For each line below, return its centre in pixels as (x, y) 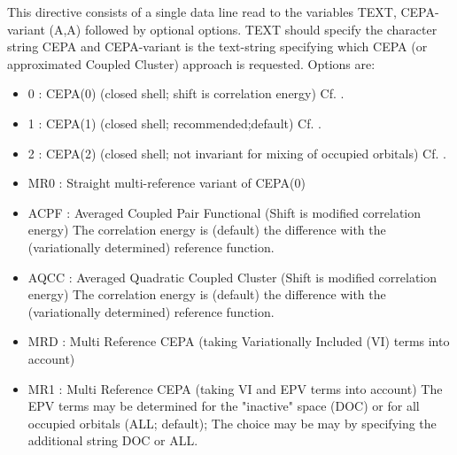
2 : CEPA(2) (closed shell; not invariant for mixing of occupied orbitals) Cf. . (237, 153)
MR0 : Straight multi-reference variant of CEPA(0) (167, 183)
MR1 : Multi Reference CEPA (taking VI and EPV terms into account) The (235, 388)
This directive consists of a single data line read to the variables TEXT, (202, 12)
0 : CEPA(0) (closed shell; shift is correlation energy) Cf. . (186, 93)
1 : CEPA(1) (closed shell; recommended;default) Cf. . (174, 123)
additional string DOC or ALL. (113, 440)
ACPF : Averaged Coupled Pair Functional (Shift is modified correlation (225, 212)
